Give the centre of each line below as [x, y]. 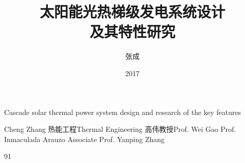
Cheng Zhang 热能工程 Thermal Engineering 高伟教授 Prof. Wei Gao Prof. [120, 129]
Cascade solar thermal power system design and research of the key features [123, 112]
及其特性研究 [132, 31]
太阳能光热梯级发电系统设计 [132, 11]
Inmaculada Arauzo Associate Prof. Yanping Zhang [85, 139]
